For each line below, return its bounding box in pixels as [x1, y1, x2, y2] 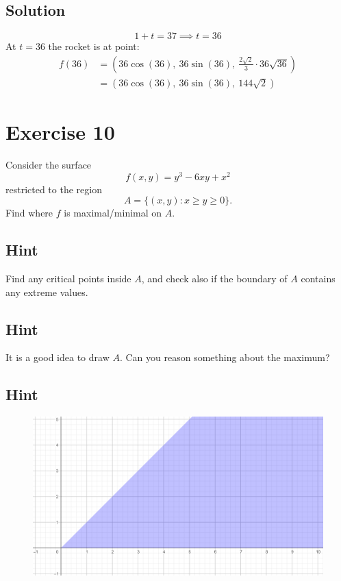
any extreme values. [5, 284, 88, 299]
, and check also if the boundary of [141, 271, 288, 286]
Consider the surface [5, 157, 92, 171]
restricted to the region [5, 182, 102, 196]
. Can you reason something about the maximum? [119, 350, 330, 364]
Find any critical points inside [5, 271, 131, 286]
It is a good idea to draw [5, 350, 110, 364]
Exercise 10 [5, 118, 115, 146]
